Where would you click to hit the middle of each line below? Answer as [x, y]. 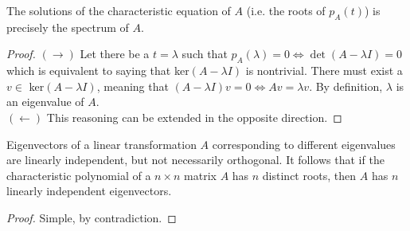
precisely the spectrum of [68, 27]
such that [205, 54]
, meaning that [133, 86]
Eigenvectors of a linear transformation [102, 144]
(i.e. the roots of [286, 10]
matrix [200, 175]
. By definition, [346, 86]
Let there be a [115, 54]
